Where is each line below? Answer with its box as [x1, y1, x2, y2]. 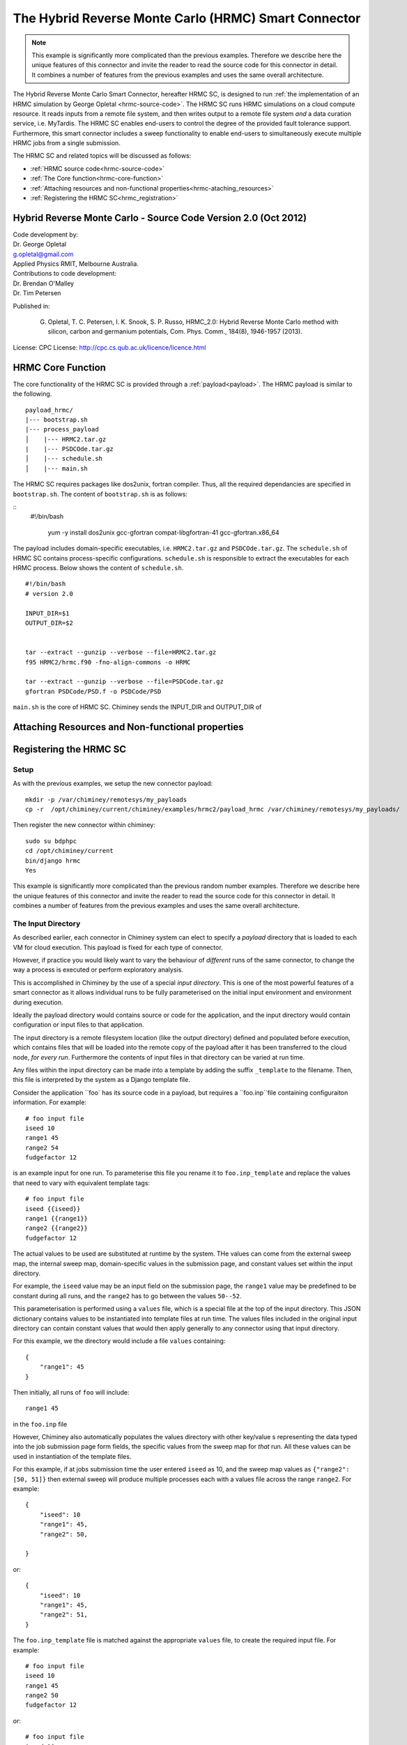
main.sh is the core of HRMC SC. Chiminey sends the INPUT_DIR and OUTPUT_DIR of [13, 703, 262, 711]
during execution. [13, 998, 63, 1007]
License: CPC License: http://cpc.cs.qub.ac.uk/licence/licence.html [13, 343, 206, 352]
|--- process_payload [25, 426, 99, 433]
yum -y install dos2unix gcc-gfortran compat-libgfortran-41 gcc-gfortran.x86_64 [47, 528, 279, 537]
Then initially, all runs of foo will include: [13, 1388, 130, 1396]
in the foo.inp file [13, 1420, 68, 1428]
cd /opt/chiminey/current [25, 847, 114, 855]
